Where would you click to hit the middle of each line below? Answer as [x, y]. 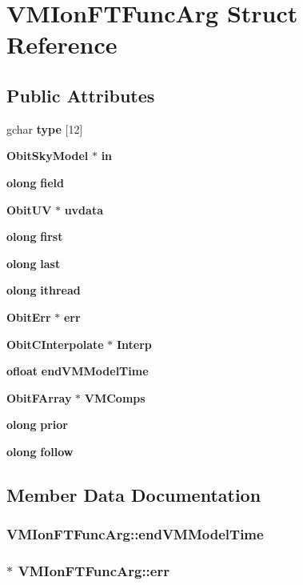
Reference [62, 44]
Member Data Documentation [134, 494]
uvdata [84, 209]
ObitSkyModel [48, 156]
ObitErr [29, 317]
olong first [35, 236]
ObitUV [29, 209]
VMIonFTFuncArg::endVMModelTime [135, 534]
